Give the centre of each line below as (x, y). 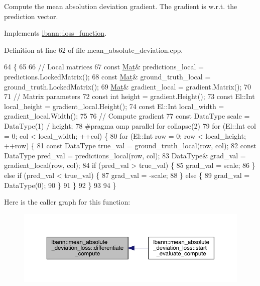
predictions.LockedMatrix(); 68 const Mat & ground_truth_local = (107, 76)
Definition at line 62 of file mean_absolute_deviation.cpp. (94, 50)
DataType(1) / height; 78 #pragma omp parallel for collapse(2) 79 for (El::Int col (130, 125)
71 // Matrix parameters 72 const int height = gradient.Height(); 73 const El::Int (129, 96)
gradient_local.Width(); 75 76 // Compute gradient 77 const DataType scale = (127, 116)
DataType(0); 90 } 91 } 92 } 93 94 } (60, 185)
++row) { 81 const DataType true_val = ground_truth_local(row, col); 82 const (130, 146)
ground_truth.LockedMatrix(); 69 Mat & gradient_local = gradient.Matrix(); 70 (128, 86)
